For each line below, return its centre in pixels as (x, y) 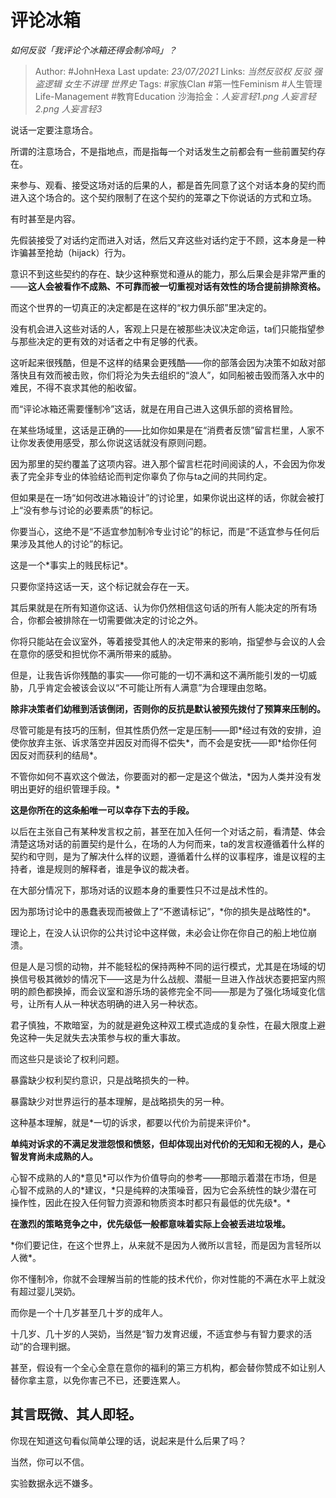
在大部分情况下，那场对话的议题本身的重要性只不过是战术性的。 (141, 890)
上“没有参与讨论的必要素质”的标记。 (84, 510)
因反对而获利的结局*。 (56, 755)
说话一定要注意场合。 (54, 130)
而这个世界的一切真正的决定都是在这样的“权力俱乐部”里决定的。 (141, 307)
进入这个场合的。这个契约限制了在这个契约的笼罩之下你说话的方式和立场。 (163, 197)
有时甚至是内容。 (45, 218)
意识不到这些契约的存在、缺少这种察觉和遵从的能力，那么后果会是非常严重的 (168, 273)
